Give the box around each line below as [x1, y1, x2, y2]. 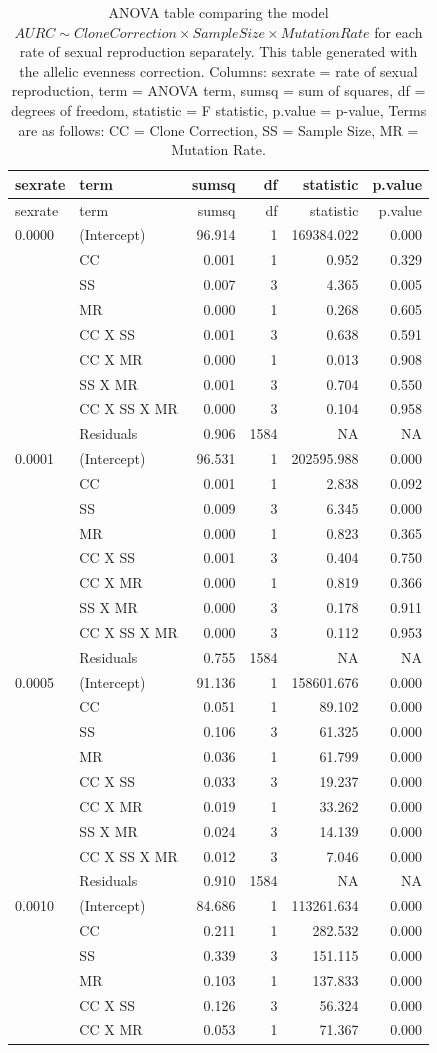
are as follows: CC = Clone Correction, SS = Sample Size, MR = [18, 119, 419, 140]
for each [374, 21, 423, 42]
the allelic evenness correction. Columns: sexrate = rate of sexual [19, 60, 418, 81]
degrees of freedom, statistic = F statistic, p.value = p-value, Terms [10, 99, 427, 120]
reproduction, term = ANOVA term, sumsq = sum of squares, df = [11, 80, 426, 101]
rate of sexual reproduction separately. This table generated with [19, 41, 418, 62]
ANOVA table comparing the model [108, 2, 329, 22]
